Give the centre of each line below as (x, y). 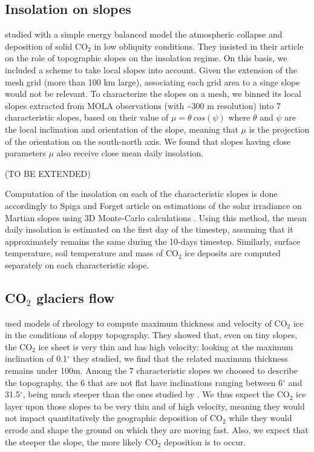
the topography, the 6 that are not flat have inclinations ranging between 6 (144, 382)
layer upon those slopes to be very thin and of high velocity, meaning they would (155, 406)
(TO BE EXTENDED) (48, 173)
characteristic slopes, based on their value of (87, 117)
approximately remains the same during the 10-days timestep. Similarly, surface (153, 241)
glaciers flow (75, 297)
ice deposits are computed (233, 253)
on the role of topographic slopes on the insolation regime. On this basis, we (146, 58)
